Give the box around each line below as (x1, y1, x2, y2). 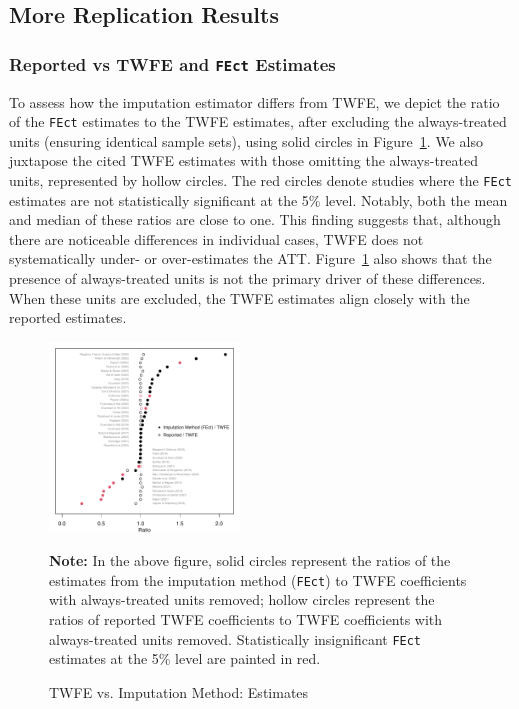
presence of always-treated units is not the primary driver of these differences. (9, 268, 486, 289)
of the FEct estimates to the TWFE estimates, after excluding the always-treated (9, 111, 507, 132)
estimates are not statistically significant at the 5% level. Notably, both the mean (9, 189, 508, 210)
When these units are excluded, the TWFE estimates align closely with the (9, 287, 470, 308)
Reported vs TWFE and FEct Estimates (9, 51, 336, 76)
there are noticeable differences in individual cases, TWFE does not (9, 228, 424, 249)
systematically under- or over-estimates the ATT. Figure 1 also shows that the (9, 248, 492, 269)
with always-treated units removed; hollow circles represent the (49, 589, 435, 610)
